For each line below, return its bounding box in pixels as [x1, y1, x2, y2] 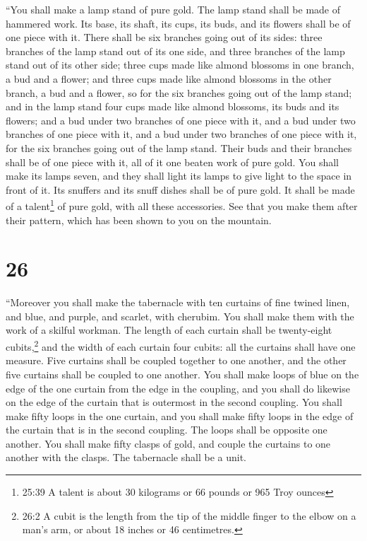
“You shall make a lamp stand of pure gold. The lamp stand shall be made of [6, 2, 341, 16]
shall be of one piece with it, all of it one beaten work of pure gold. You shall [6, 154, 339, 169]
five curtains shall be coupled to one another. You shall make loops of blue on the [6, 366, 359, 381]
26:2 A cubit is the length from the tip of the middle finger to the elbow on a [22, 508, 356, 523]
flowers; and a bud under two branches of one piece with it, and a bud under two [6, 112, 356, 127]
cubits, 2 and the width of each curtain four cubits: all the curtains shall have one [6, 337, 356, 354]
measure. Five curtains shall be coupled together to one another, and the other [6, 353, 347, 368]
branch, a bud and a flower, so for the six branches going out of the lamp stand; [6, 85, 352, 100]
